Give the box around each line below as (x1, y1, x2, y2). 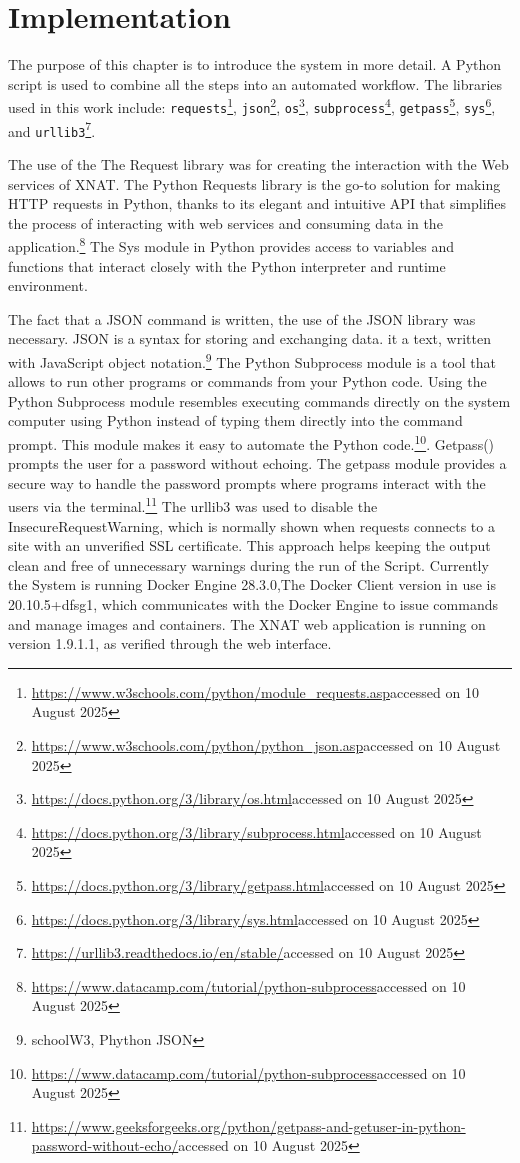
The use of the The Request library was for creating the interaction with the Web (8, 153, 509, 174)
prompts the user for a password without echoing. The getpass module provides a (8, 453, 507, 474)
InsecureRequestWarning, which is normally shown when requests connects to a (8, 515, 495, 536)
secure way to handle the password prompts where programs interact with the (8, 472, 486, 493)
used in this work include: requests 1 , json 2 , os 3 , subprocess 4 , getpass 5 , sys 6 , (8, 94, 496, 117)
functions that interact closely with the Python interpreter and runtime (8, 255, 446, 276)
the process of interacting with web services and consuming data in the (8, 212, 443, 233)
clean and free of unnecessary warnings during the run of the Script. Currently (8, 554, 489, 575)
